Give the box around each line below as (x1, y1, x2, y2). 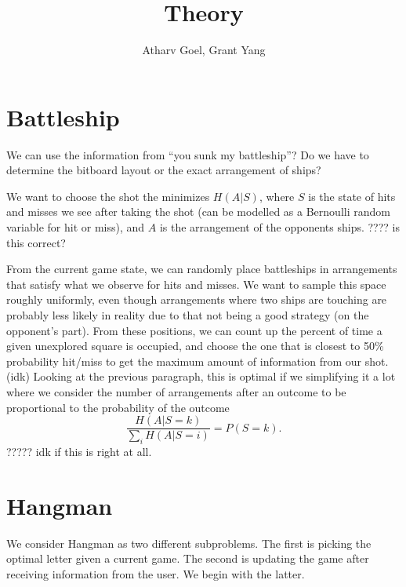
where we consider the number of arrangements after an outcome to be (6, 383, 346, 399)
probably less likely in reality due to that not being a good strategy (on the (6, 307, 369, 323)
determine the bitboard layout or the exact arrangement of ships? (6, 162, 321, 178)
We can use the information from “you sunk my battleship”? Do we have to (6, 146, 369, 162)
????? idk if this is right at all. (6, 443, 152, 460)
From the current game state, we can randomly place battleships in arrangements (6, 261, 397, 277)
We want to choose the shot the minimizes (6, 188, 210, 204)
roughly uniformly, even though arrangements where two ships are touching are (6, 291, 387, 308)
